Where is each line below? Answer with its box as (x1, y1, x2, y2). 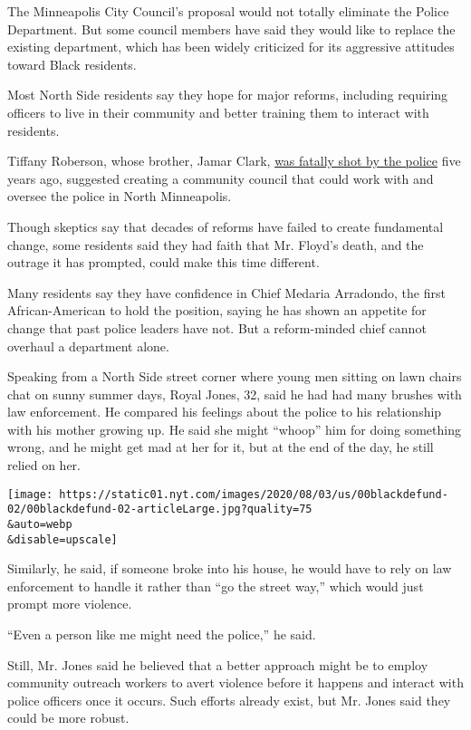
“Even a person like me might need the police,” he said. (7, 625, 316, 644)
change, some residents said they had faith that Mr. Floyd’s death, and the (7, 235, 424, 254)
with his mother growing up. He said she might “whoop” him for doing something (7, 419, 461, 438)
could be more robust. (7, 708, 130, 727)
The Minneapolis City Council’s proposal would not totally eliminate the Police (7, 2, 449, 20)
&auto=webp (7, 517, 72, 531)
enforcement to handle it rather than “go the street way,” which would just (7, 576, 424, 595)
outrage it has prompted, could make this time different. (7, 253, 320, 272)
